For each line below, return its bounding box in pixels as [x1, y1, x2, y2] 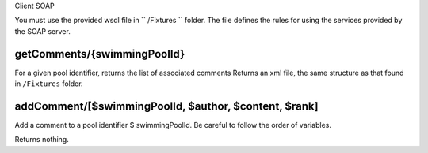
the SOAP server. [14, 26, 71, 35]
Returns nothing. [14, 135, 69, 144]
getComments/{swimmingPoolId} [14, 47, 185, 61]
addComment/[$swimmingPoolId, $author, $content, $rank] [14, 99, 319, 113]
